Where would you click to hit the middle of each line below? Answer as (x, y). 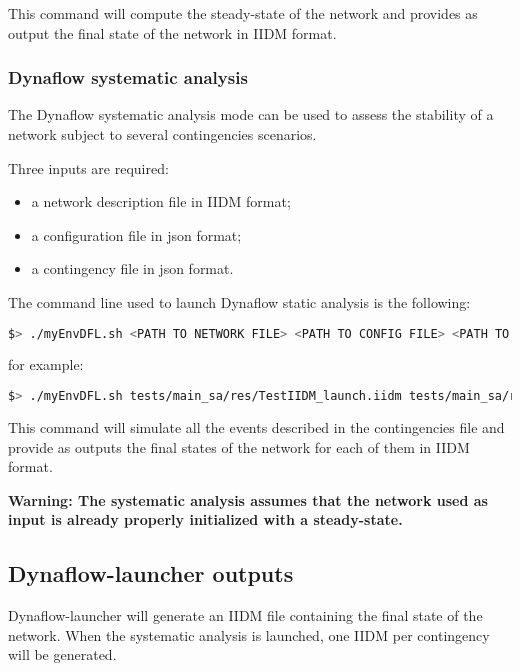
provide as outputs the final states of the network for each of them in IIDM (239, 446)
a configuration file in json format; (136, 234)
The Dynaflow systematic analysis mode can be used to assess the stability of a (251, 114)
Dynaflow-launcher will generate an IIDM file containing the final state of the (245, 615)
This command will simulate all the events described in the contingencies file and (256, 426)
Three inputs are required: (88, 167)
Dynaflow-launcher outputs (151, 573)
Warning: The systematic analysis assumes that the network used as (248, 499)
